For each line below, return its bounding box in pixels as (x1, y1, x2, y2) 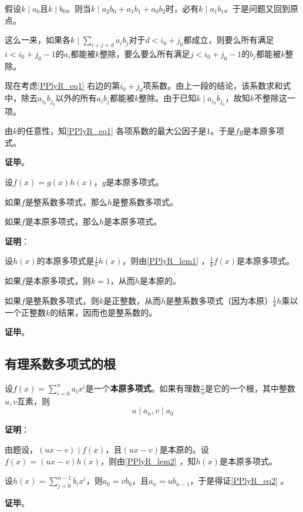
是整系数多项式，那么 (25, 195, 107, 208)
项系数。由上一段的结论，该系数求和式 (143, 79, 291, 92)
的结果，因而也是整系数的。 (50, 306, 157, 318)
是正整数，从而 (103, 294, 161, 306)
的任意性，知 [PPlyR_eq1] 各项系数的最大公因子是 (17, 125, 207, 137)
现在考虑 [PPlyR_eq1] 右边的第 (5, 79, 120, 92)
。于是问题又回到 (224, 2, 291, 14)
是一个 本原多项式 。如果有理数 (85, 382, 201, 394)
